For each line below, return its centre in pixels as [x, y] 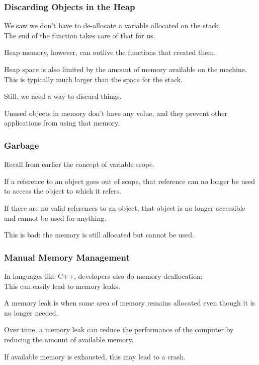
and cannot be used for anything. [55, 218]
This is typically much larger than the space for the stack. [94, 79]
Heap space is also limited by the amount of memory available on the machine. [125, 69]
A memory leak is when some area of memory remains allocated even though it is [129, 303]
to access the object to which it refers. [63, 191]
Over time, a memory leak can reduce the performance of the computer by [119, 329]
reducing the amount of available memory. [69, 339]
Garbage [22, 145]
